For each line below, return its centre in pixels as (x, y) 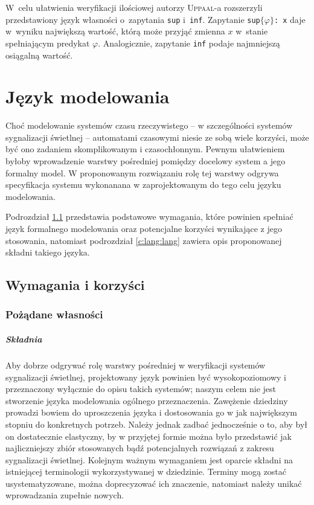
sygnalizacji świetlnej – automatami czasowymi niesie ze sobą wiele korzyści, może (157, 137)
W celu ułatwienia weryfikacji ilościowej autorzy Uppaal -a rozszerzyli (134, 7)
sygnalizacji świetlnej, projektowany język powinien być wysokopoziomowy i (146, 377)
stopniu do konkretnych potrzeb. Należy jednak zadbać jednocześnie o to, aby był (157, 424)
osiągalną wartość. (39, 55)
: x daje (290, 19)
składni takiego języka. (48, 252)
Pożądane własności (54, 314)
